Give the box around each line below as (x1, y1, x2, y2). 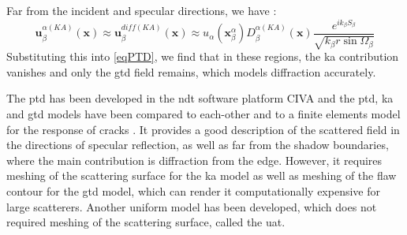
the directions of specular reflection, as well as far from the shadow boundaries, (6, 136, 389, 153)
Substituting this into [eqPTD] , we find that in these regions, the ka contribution (6, 48, 399, 65)
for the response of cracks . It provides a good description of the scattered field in (6, 121, 400, 137)
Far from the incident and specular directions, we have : (6, 2, 277, 18)
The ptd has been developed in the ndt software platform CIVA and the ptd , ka (6, 90, 394, 106)
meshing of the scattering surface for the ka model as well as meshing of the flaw (6, 167, 397, 184)
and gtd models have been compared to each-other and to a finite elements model (6, 105, 401, 121)
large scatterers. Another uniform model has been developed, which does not (6, 198, 377, 214)
